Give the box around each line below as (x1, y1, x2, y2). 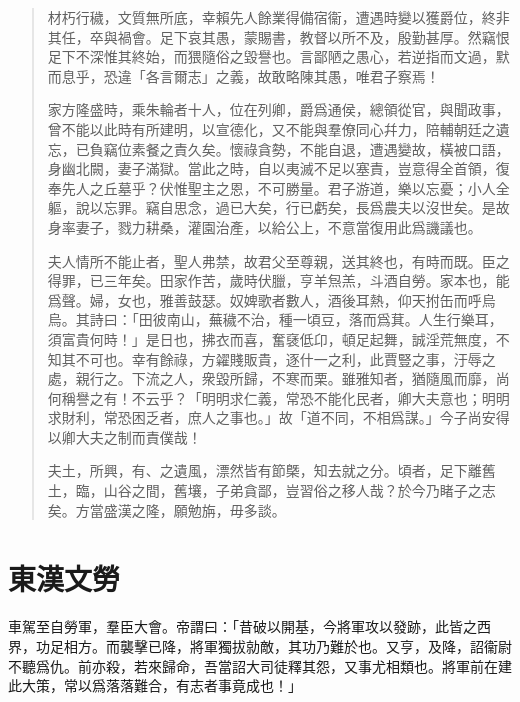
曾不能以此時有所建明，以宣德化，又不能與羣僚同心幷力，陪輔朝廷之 (47, 118, 496, 139)
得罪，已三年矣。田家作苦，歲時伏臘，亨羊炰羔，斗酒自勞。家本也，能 (47, 270, 510, 291)
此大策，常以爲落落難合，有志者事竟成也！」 (8, 675, 302, 696)
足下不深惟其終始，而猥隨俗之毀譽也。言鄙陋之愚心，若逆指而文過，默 (47, 46, 510, 67)
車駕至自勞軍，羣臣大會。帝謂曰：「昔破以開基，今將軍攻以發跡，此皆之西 (8, 616, 491, 637)
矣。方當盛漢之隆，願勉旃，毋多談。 (47, 499, 286, 520)
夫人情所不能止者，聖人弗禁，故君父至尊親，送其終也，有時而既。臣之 (47, 250, 510, 271)
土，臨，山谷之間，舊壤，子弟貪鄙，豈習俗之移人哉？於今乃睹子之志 (47, 480, 496, 501)
